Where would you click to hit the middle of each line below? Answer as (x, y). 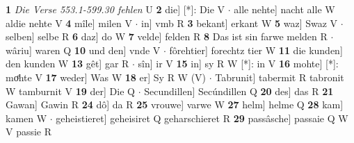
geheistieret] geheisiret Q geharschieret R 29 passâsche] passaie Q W (202, 118)
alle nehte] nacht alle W (284, 9)
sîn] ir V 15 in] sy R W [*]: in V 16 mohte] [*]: (238, 64)
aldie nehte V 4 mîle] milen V (69, 23)
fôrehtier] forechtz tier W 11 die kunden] (256, 50)
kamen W (26, 118)
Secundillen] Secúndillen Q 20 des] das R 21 (239, 91)
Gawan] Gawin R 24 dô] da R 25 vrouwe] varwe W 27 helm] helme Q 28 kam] (175, 104)
